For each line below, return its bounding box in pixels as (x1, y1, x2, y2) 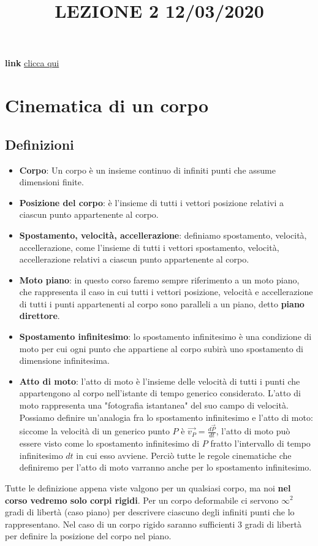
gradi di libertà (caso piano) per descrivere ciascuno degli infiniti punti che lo (5, 506, 295, 518)
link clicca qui (5, 56, 59, 69)
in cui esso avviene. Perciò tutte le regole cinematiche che (76, 448, 292, 461)
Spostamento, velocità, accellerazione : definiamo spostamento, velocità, (19, 228, 307, 241)
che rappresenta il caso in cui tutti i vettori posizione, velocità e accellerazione (19, 285, 313, 298)
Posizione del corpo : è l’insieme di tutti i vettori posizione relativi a (19, 196, 284, 209)
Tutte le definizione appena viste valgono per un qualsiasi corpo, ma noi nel (5, 481, 291, 494)
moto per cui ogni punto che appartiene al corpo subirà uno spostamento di (19, 342, 303, 355)
